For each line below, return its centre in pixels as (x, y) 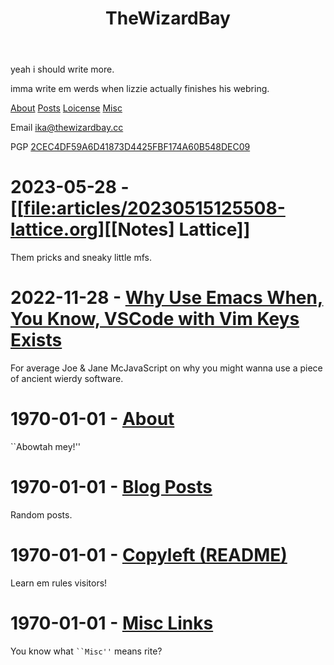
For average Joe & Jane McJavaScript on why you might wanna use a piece (166, 368)
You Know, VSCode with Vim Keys (155, 319)
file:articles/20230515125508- (154, 208)
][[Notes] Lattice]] (174, 229)
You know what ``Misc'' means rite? (86, 651)
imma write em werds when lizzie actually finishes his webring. (140, 89)
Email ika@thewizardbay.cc (67, 128)
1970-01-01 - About (92, 419)
